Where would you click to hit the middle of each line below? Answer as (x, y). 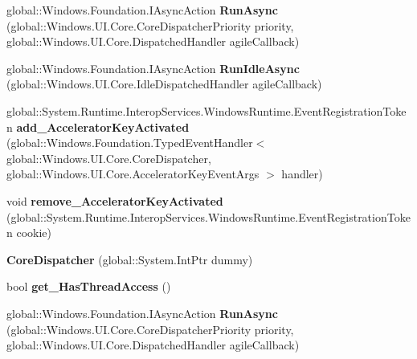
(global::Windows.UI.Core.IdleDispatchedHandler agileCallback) (164, 84)
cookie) (34, 233)
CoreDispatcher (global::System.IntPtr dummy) (130, 259)
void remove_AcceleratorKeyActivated (115, 200)
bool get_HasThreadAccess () (89, 286)
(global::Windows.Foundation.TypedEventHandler (130, 143)
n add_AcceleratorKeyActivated (98, 126)
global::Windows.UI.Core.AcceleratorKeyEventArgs (133, 174)
